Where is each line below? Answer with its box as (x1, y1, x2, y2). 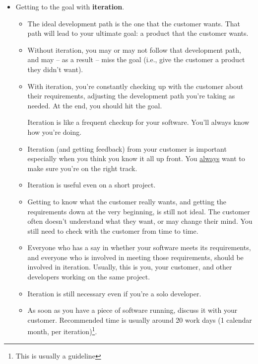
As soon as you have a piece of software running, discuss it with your (27, 305, 238, 315)
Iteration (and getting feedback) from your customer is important (27, 143, 227, 154)
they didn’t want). (27, 64, 83, 74)
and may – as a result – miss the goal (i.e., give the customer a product (27, 54, 245, 65)
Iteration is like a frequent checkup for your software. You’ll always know (27, 117, 250, 127)
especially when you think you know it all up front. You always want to (27, 153, 245, 164)
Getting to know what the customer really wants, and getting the (27, 196, 227, 206)
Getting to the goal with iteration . (15, 1, 125, 11)
